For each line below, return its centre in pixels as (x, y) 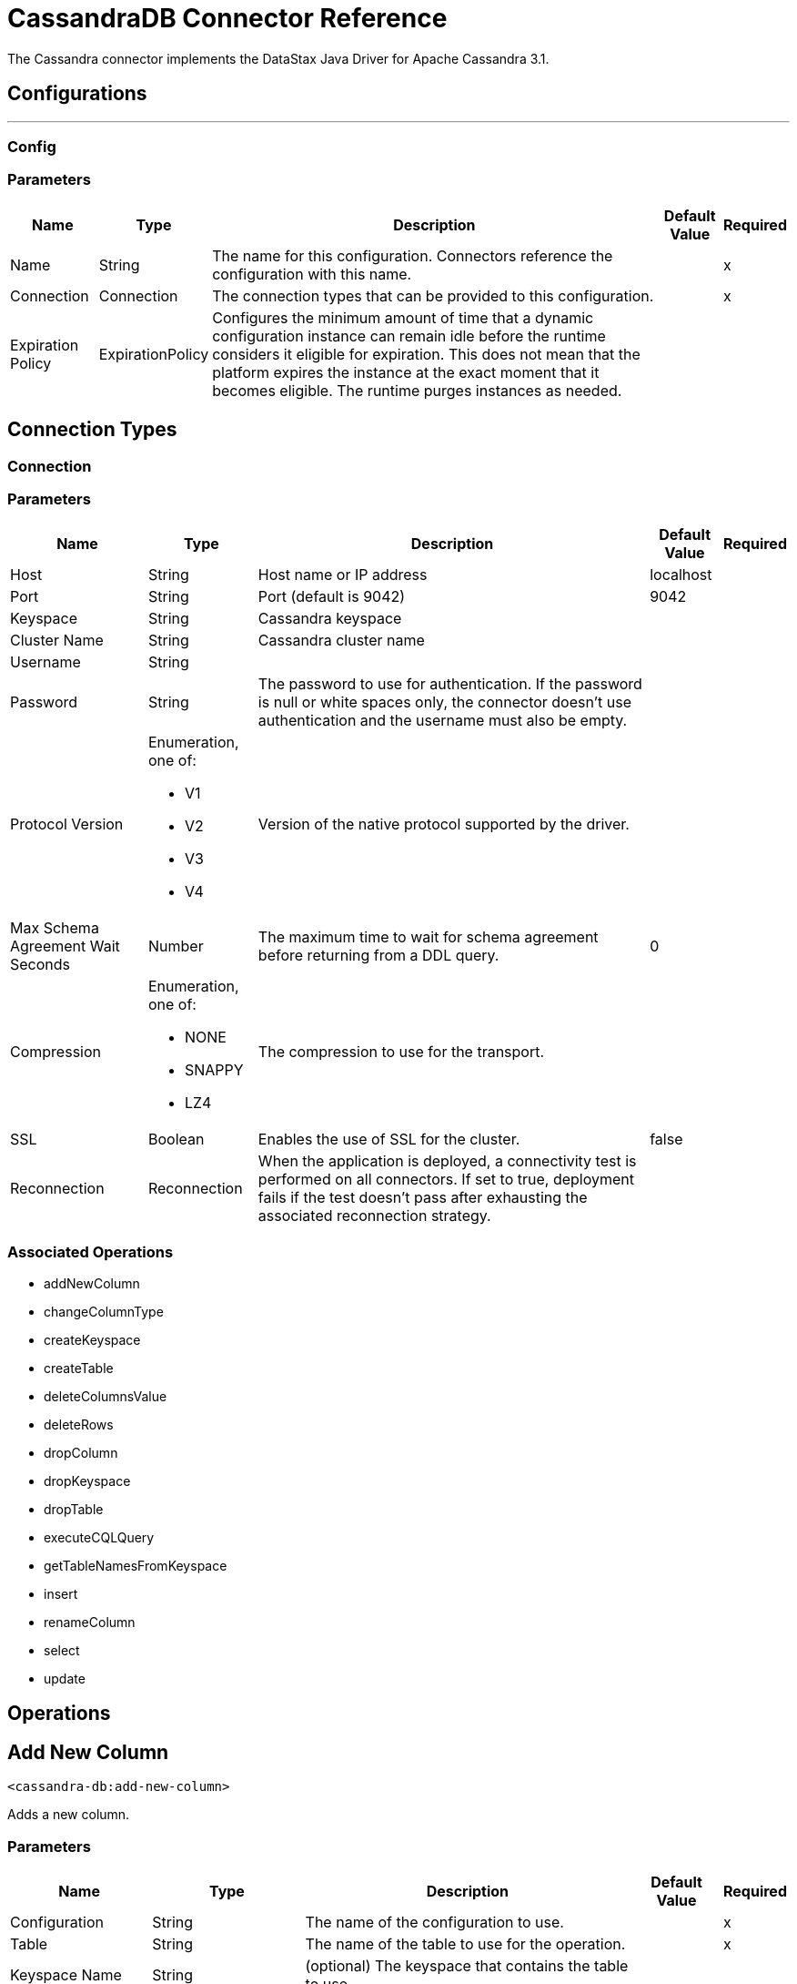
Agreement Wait (65, 946)
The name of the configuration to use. (434, 1923)
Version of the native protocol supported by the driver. (444, 824)
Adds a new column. (69, 1815)
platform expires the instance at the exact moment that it (406, 372)
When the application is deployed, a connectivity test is (447, 1161)
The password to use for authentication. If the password (450, 684)
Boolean (176, 1140)
